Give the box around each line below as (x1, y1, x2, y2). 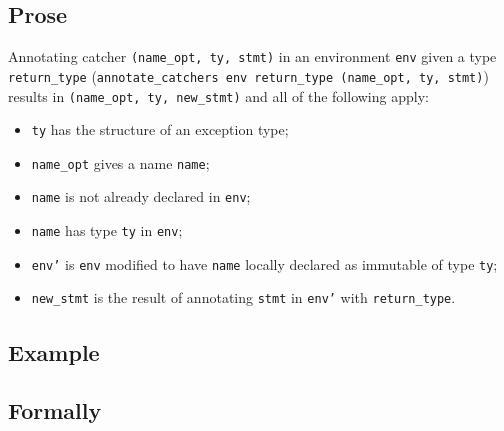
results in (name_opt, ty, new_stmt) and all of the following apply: (8, 85, 429, 106)
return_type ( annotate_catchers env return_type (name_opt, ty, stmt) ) (8, 65, 489, 86)
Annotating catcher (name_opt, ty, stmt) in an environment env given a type (8, 46, 497, 67)
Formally (8, 395, 102, 426)
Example (8, 336, 100, 367)
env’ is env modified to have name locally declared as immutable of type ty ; (31, 253, 498, 274)
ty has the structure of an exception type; (31, 119, 289, 140)
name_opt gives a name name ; (31, 152, 210, 173)
